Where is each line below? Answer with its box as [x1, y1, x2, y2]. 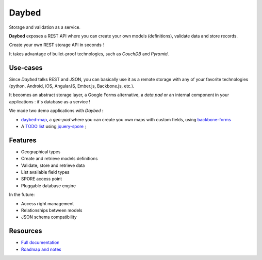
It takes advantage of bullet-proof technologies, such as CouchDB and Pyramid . [9, 51, 169, 57]
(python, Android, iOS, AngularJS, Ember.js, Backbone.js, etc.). [9, 83, 134, 89]
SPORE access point [21, 176, 62, 182]
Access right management [21, 200, 74, 206]
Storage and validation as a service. [9, 24, 81, 30]
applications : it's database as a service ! [9, 98, 91, 104]
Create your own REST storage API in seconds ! [9, 42, 104, 48]
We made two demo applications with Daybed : [9, 108, 104, 114]
